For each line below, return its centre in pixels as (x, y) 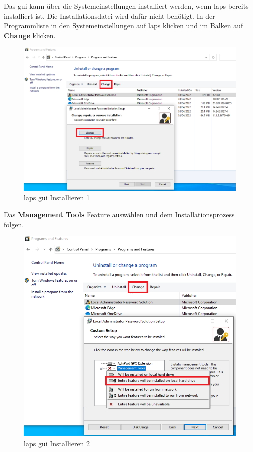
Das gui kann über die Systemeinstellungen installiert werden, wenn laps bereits (126, 6)
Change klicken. (30, 35)
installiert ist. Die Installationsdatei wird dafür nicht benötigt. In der (110, 16)
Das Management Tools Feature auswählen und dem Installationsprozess (119, 214)
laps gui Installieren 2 (57, 443)
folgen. (14, 224)
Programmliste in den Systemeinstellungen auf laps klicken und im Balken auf (124, 26)
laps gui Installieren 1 (57, 198)
